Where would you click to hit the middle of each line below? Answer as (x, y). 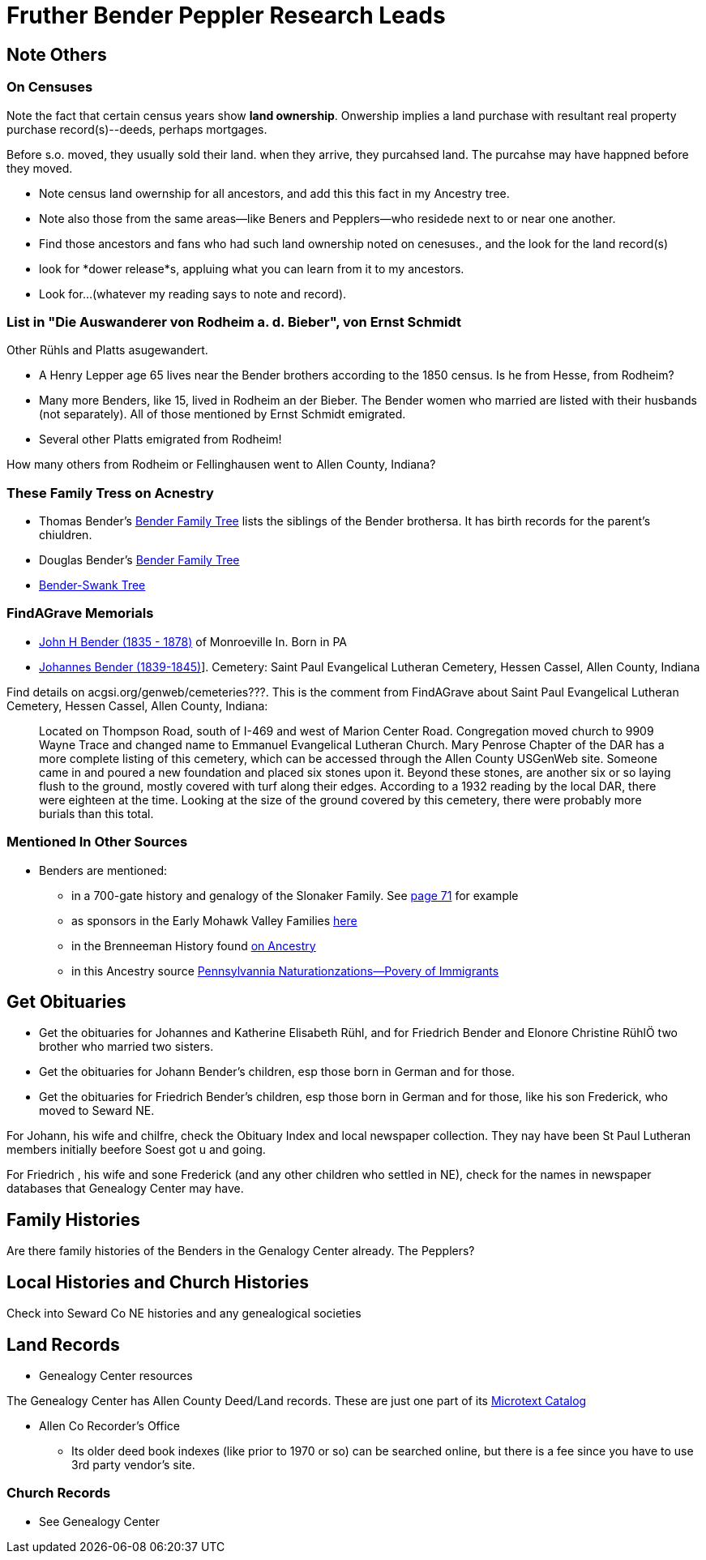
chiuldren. (66, 535)
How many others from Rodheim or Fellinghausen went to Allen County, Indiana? (221, 465)
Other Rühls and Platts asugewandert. (107, 350)
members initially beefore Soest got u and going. (136, 1150)
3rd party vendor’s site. (133, 1464)
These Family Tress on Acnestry (110, 493)
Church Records (59, 1493)
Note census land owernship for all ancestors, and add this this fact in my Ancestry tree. (274, 193)
